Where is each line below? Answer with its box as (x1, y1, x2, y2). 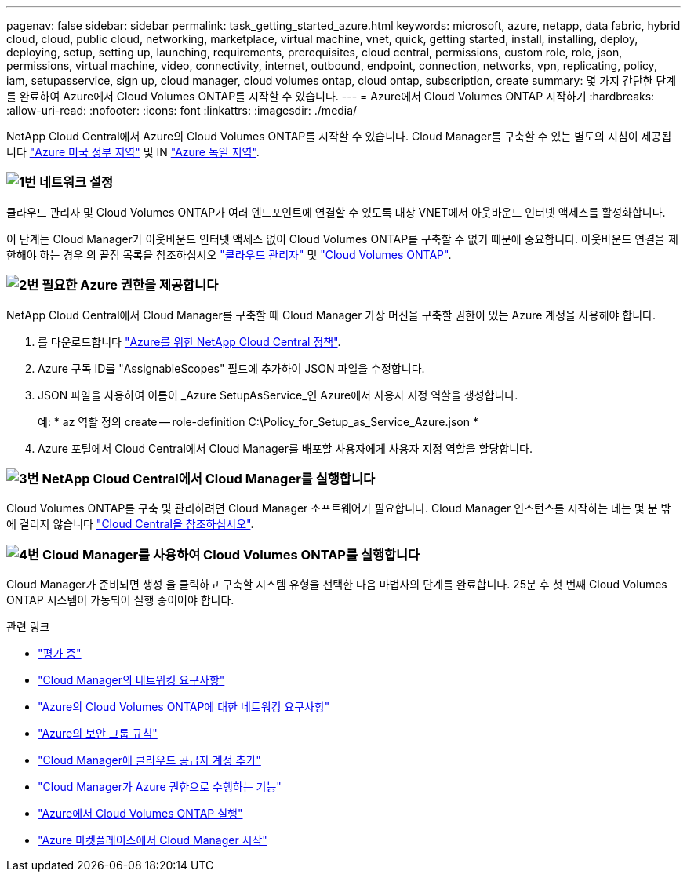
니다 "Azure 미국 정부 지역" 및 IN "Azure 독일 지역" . (6, 145, 260, 158)
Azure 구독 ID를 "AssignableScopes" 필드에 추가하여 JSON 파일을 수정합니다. (38, 361, 425, 375)
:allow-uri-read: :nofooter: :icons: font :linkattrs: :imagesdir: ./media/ (6, 104, 358, 117)
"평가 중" (38, 647, 82, 660)
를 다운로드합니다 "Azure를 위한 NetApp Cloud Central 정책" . (38, 334, 341, 348)
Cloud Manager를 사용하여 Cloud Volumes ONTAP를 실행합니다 (42, 546, 420, 563)
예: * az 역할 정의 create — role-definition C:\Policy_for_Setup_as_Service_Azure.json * (38, 414, 478, 428)
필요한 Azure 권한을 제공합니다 (42, 277, 219, 293)
